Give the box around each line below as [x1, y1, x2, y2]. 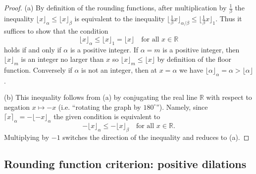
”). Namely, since [156, 101, 208, 112]
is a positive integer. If [70, 44, 138, 54]
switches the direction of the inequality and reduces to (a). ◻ [62, 132, 250, 142]
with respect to [206, 92, 252, 102]
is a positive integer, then [162, 44, 240, 54]
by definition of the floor [157, 54, 232, 64]
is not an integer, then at [81, 64, 157, 75]
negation [4, 101, 30, 112]
